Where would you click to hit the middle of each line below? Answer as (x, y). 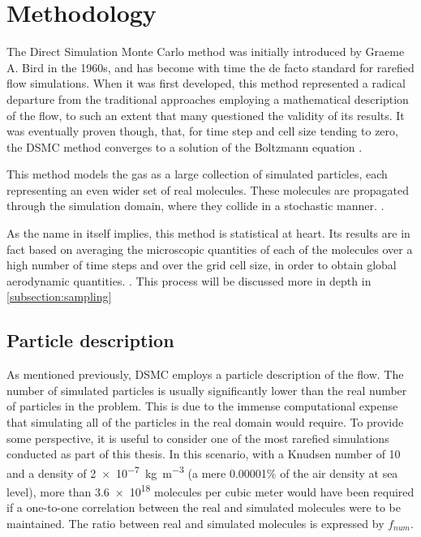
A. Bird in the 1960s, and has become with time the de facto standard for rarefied (210, 67)
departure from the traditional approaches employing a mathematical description (208, 99)
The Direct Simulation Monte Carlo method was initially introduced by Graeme (206, 52)
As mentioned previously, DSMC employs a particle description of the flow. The (205, 374)
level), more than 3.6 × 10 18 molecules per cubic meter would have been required (210, 490)
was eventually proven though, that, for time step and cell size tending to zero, (202, 131)
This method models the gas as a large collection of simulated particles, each (197, 174)
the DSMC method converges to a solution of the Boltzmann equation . (185, 146)
